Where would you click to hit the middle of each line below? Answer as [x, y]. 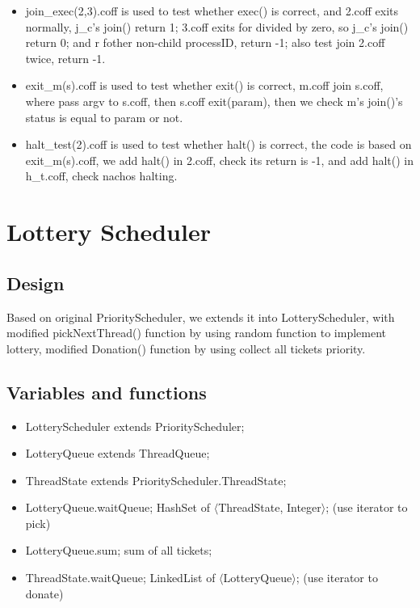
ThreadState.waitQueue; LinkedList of [120, 578]
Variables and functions [107, 392]
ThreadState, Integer [270, 507]
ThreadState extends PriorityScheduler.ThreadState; [156, 480]
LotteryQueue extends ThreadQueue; [118, 453]
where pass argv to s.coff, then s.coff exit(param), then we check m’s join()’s [214, 101]
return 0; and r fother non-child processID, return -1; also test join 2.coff [205, 42]
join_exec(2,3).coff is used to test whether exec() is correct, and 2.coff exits [212, 11]
